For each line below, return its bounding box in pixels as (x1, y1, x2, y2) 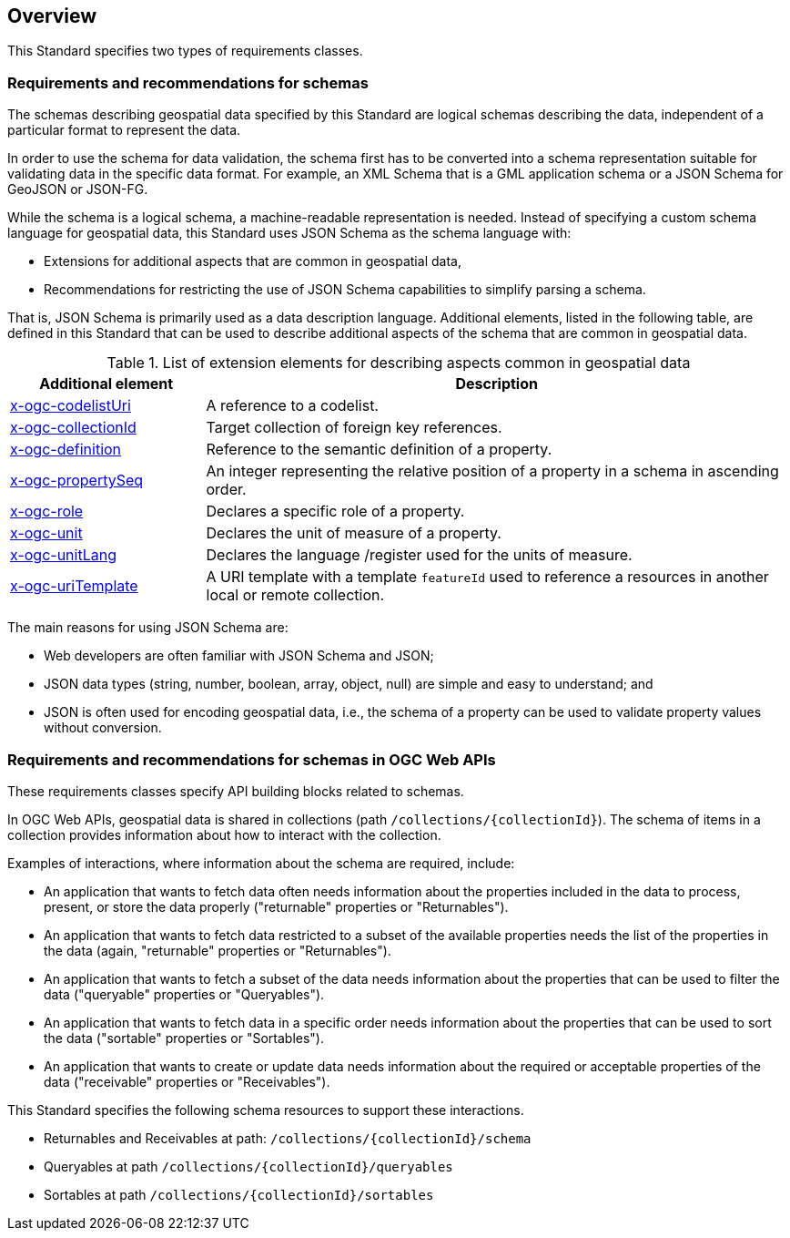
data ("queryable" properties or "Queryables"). (44, 986, 325, 1002)
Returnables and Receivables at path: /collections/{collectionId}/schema (44, 1130, 532, 1146)
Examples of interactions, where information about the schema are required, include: (7, 854, 515, 871)
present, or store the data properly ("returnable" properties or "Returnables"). (44, 898, 509, 915)
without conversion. (44, 720, 162, 736)
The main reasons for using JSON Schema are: (7, 619, 289, 636)
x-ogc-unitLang (10, 546, 116, 565)
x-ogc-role (10, 502, 84, 521)
